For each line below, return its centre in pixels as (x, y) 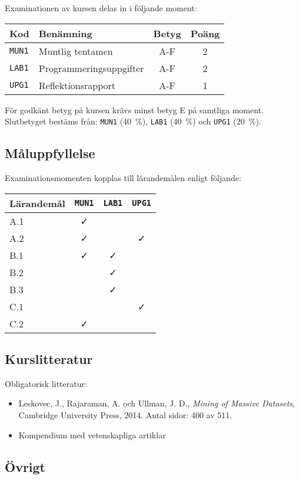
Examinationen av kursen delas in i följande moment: (101, 8)
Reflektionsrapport (77, 85)
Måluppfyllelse (50, 153)
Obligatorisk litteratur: (46, 383)
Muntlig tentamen (76, 51)
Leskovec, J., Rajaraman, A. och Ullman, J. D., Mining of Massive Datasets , (157, 403)
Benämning (65, 33)
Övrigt (25, 466)
